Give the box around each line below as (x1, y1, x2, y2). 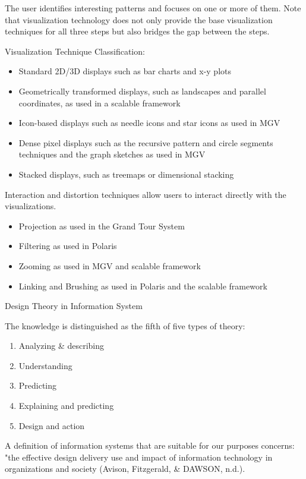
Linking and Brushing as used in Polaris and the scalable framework (18, 279, 267, 292)
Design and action (18, 419, 85, 431)
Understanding (18, 359, 72, 371)
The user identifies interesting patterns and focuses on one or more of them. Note (5, 2, 301, 14)
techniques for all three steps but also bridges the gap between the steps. (5, 25, 270, 37)
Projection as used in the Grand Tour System (18, 219, 185, 232)
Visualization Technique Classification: (5, 45, 145, 57)
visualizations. (5, 200, 56, 212)
